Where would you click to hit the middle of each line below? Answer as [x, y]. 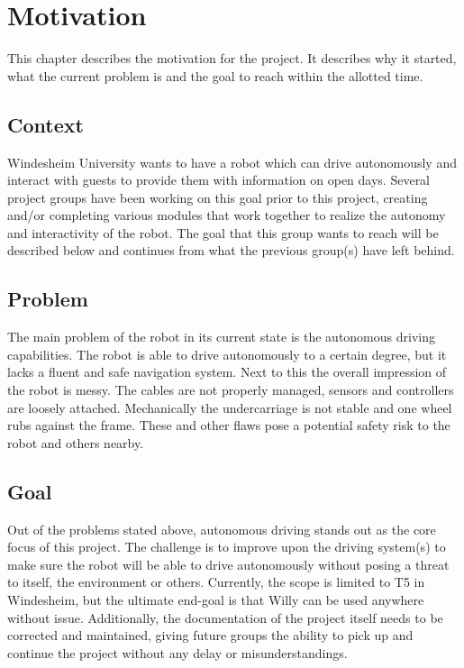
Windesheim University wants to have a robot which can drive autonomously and [232, 162]
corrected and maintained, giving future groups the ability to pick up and [210, 635]
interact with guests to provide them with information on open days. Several [219, 180]
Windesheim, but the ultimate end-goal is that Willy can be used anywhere [216, 600]
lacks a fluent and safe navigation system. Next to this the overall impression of [227, 372]
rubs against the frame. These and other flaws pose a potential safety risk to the [229, 425]
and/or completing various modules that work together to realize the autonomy [227, 215]
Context [45, 124]
